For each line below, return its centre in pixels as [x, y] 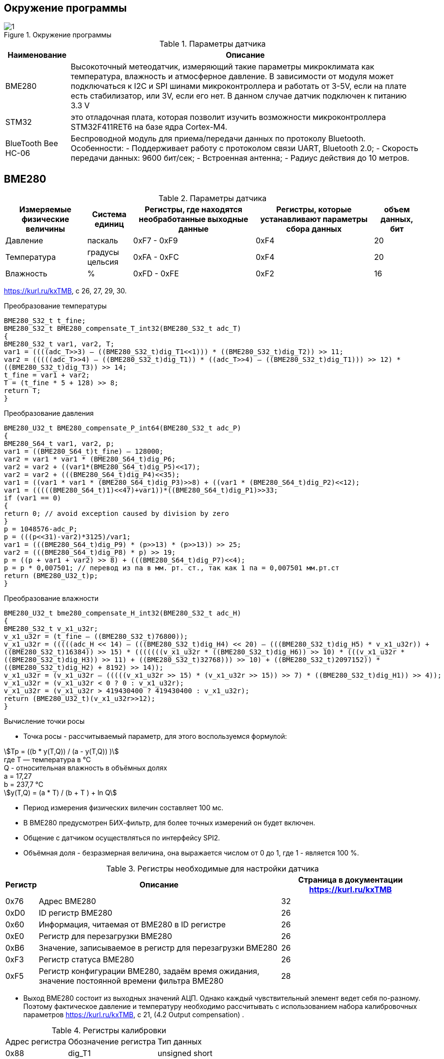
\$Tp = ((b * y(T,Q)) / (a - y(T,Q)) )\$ [61, 752]
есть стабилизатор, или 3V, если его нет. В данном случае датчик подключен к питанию [238, 96]
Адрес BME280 [67, 901]
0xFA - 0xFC [156, 257]
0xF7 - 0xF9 [156, 241]
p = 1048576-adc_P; [41, 529]
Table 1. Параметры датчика [213, 44]
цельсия [103, 262]
